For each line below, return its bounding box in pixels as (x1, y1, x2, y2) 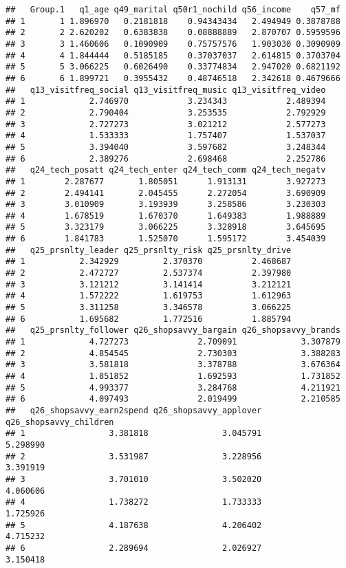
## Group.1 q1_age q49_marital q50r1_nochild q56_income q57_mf (6, 5, 340, 14)
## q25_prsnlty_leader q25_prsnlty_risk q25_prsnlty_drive (6, 245, 292, 255)
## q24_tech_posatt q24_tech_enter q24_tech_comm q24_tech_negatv (6, 165, 326, 175)
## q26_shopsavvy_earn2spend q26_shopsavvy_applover (6, 405, 262, 415)
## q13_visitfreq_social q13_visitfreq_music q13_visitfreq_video (6, 85, 326, 95)
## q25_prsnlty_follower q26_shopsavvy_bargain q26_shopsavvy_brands (6, 325, 340, 336)
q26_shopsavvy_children (6, 417, 114, 427)
